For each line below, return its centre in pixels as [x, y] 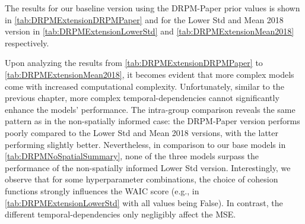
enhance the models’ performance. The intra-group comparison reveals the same [150, 109]
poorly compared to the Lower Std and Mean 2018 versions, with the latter [142, 132]
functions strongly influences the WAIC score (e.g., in [102, 190]
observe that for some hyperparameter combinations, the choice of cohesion [142, 179]
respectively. [27, 42]
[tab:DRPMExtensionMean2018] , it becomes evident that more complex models [150, 74]
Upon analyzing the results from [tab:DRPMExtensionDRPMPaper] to [134, 63]
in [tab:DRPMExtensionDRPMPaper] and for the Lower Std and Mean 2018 [144, 19]
